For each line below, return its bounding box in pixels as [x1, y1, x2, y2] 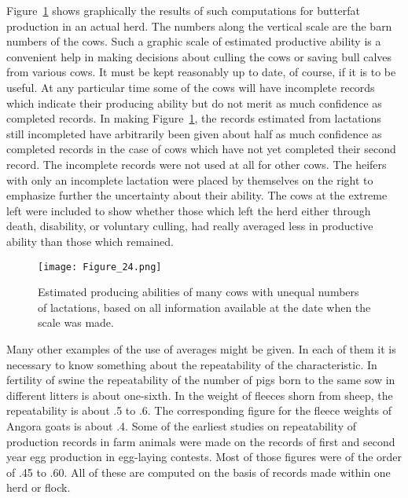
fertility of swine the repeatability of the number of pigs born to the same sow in [6, 372, 395, 388]
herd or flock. [6, 479, 71, 496]
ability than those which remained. [6, 233, 174, 249]
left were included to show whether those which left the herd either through [6, 202, 371, 218]
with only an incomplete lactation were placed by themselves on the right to [6, 171, 373, 188]
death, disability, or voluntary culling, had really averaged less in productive [6, 218, 373, 234]
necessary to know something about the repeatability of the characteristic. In [6, 356, 377, 372]
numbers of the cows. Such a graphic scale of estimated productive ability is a [6, 33, 381, 49]
